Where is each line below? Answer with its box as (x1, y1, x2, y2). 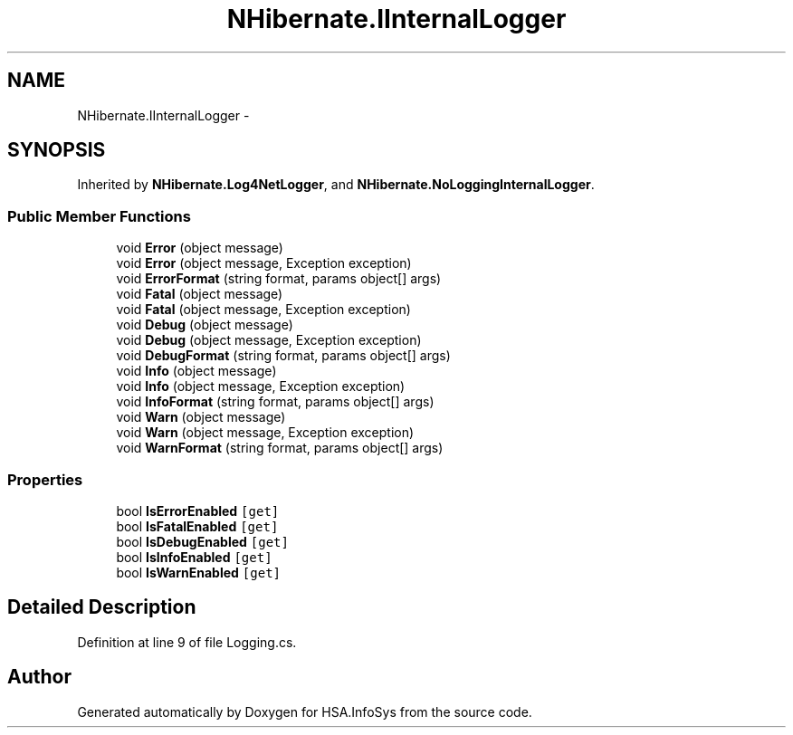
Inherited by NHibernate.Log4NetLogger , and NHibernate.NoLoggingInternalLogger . (77, 177, 595, 193)
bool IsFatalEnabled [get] (116, 518, 279, 534)
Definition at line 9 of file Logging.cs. (77, 634, 297, 650)
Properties (7, 470, 83, 489)
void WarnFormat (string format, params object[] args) (116, 440, 444, 456)
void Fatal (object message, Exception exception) (116, 301, 411, 318)
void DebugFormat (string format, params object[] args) (116, 348, 451, 364)
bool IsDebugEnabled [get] (116, 533, 289, 549)
